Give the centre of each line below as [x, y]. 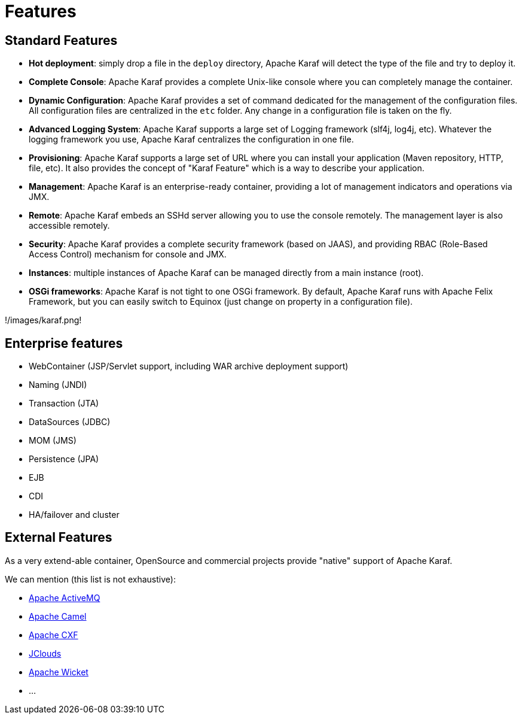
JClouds [45, 653]
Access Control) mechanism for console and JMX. [128, 254]
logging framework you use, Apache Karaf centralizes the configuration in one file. [191, 139]
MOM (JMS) [53, 441]
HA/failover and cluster [74, 515]
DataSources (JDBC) [70, 422]
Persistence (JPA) [64, 459]
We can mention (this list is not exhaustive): [90, 579]
